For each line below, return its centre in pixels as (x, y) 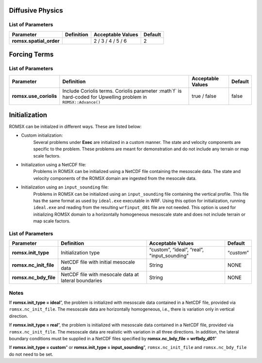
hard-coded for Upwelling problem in (105, 97)
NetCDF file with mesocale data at (100, 275)
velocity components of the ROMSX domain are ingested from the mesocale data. (115, 178)
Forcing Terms (31, 55)
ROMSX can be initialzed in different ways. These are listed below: (75, 126)
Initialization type (80, 253)
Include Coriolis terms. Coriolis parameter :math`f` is (122, 91)
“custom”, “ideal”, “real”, (176, 250)
